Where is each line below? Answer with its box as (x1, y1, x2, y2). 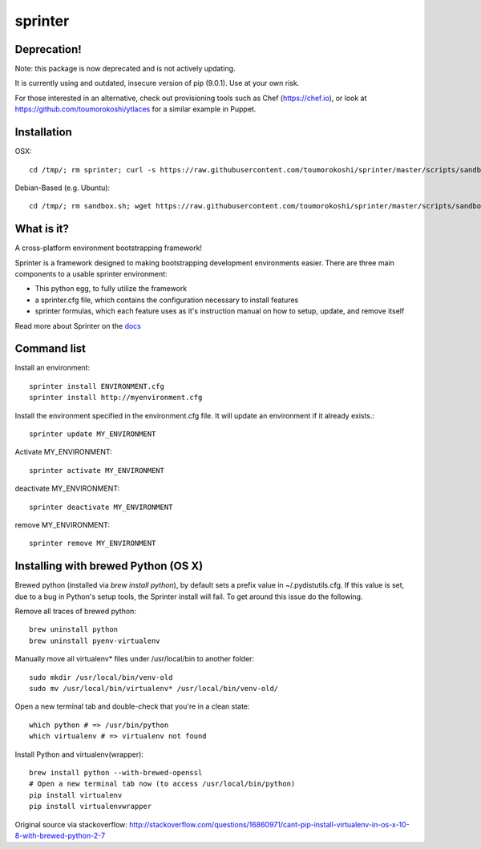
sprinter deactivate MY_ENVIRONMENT (29, 502, 173, 511)
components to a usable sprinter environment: (14, 269, 168, 278)
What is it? (14, 222, 70, 236)
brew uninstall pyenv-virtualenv (29, 636, 160, 645)
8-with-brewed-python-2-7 (14, 831, 106, 840)
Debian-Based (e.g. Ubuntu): (14, 183, 111, 192)
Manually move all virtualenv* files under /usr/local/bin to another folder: (14, 654, 255, 664)
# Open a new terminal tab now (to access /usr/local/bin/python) (29, 779, 296, 789)
